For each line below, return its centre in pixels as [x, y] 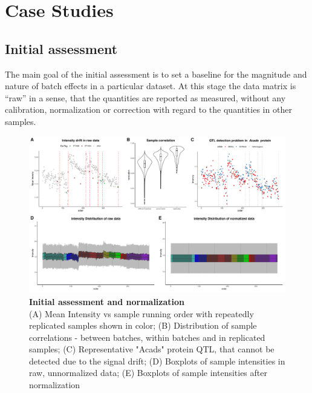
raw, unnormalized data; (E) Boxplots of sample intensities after [148, 373]
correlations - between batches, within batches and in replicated [147, 337]
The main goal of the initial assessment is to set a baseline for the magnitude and [156, 74]
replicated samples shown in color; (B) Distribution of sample [143, 325]
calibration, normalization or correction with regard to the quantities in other [148, 109]
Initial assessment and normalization [107, 301]
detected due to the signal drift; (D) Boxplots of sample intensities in [157, 361]
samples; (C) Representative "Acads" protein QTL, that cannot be [152, 349]
